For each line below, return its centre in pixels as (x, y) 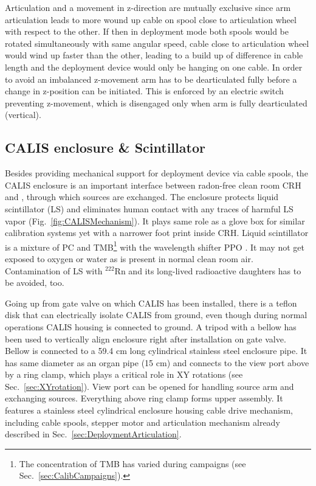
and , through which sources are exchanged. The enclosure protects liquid (142, 197)
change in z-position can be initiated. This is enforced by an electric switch (144, 91)
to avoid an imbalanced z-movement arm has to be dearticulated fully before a (151, 79)
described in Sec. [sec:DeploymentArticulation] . (93, 434)
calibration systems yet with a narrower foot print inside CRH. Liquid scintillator (157, 233)
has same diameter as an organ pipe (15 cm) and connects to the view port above (157, 362)
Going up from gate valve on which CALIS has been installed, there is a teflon (151, 303)
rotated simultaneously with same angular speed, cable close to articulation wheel (157, 43)
